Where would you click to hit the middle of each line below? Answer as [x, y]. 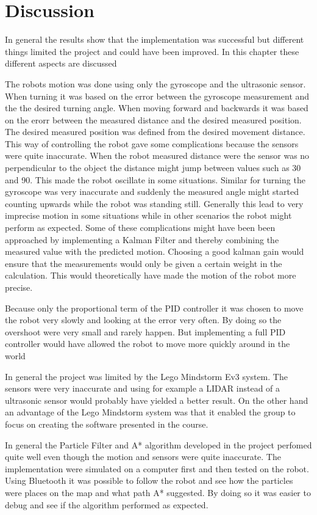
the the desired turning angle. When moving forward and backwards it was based [157, 108]
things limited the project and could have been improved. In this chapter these [152, 51]
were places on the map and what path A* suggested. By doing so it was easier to [158, 492]
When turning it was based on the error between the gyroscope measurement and [157, 96]
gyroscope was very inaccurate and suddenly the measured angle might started [152, 192]
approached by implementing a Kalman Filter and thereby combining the [142, 239]
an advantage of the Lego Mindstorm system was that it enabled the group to [150, 412]
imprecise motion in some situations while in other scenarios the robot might [148, 215]
